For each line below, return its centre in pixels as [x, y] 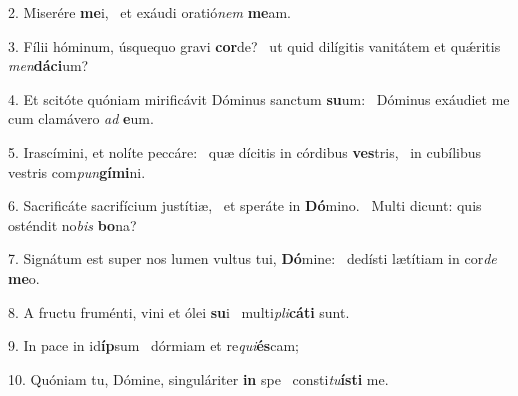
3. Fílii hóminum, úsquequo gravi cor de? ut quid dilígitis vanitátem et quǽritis [254, 45]
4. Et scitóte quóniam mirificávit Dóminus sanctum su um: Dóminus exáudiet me [259, 98]
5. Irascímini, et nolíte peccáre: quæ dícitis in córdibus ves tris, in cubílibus [245, 151]
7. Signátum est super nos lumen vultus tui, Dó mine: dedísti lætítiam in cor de [252, 258]
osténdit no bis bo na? [72, 224]
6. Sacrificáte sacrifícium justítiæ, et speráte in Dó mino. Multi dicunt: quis [245, 205]
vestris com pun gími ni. [77, 171]
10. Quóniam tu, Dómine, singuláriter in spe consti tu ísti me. [198, 378]
